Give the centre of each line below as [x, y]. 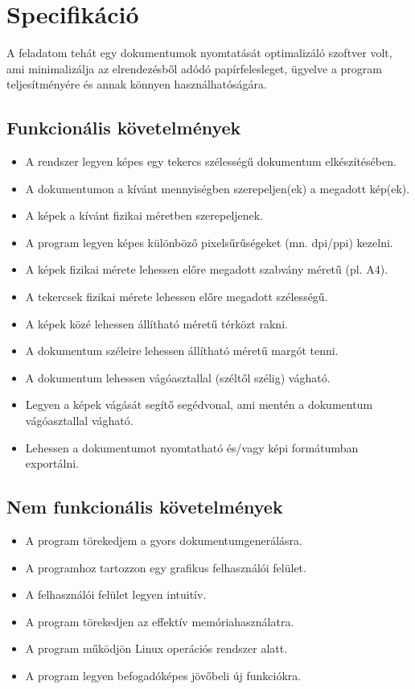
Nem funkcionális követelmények [145, 507]
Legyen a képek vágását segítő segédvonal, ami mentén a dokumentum [199, 404]
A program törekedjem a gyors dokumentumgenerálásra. [164, 540]
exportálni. [52, 463]
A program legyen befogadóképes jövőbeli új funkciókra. [163, 675]
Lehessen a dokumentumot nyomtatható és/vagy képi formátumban [192, 447]
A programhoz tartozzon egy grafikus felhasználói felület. [166, 567]
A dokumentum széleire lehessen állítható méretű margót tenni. [182, 351]
